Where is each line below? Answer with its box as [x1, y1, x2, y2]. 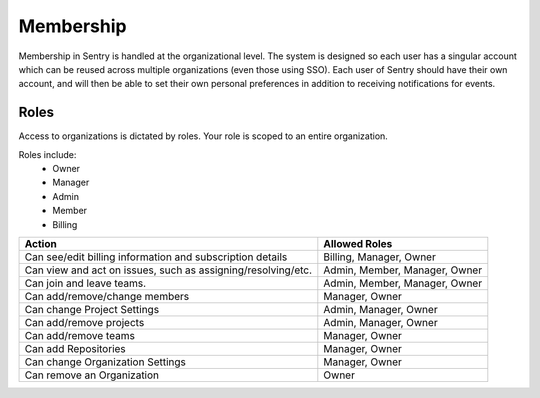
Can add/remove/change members [24, 289, 190, 303]
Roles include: [18, 148, 77, 160]
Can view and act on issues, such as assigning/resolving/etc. [24, 263, 313, 277]
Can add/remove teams [24, 328, 135, 342]
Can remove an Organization [24, 368, 160, 382]
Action [24, 236, 57, 250]
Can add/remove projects [24, 315, 145, 329]
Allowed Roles [323, 236, 393, 250]
